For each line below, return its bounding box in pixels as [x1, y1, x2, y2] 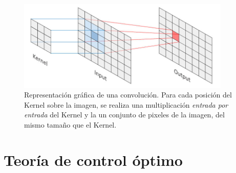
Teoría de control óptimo [4, 149, 183, 170]
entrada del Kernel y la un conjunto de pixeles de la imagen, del [24, 109, 225, 120]
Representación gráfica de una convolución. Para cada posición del [24, 89, 232, 100]
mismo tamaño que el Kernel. [24, 119, 117, 130]
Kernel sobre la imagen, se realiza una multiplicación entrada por [24, 99, 228, 110]
